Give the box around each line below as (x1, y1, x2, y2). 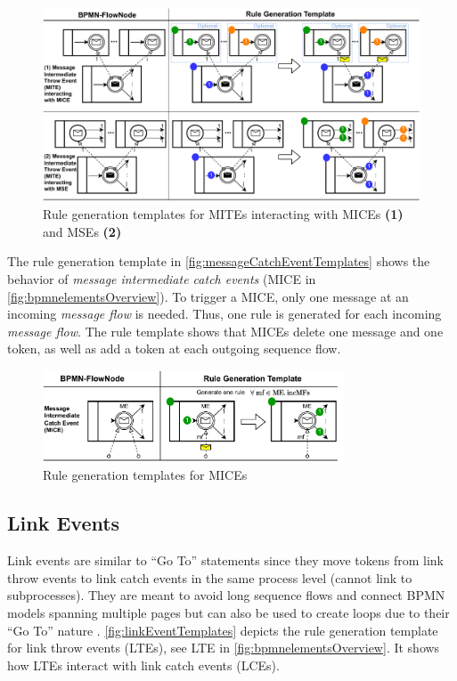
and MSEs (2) (43, 222, 122, 240)
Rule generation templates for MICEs (43, 466, 248, 484)
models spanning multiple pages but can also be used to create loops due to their (7, 604, 450, 622)
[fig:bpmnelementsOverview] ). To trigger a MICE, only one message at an (7, 287, 409, 305)
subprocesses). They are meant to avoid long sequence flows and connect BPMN (7, 586, 445, 604)
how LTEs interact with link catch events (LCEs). (7, 655, 280, 674)
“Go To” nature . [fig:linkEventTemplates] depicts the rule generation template (7, 620, 438, 639)
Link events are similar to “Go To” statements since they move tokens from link (7, 551, 445, 570)
